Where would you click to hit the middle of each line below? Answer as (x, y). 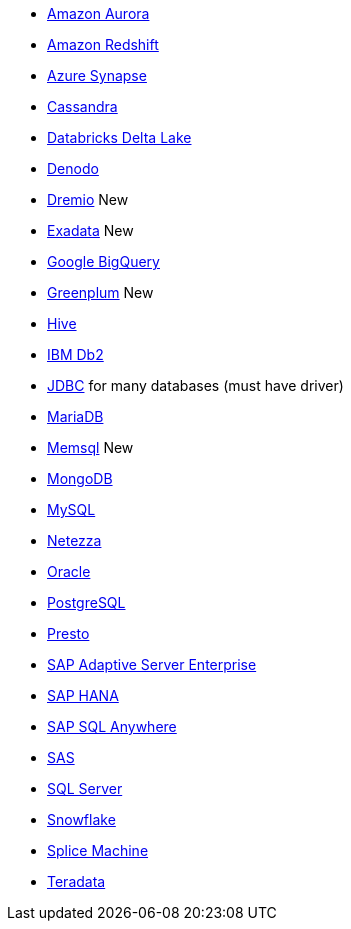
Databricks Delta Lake (119, 137)
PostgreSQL (86, 602)
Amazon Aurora (98, 13)
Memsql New (90, 447)
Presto (68, 633)
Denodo (73, 168)
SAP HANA (83, 695)
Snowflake (81, 819)
